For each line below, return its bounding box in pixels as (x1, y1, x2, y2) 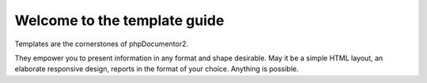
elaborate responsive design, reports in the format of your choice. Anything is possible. (14, 64, 300, 74)
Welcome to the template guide (14, 12, 225, 29)
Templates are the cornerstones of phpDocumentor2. (14, 39, 189, 49)
